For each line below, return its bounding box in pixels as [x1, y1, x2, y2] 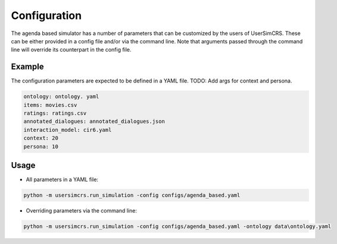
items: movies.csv [23, 102, 77, 108]
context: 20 [23, 135, 59, 142]
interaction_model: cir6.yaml [23, 126, 112, 133]
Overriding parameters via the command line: [26, 207, 137, 214]
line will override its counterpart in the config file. [11, 46, 132, 53]
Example [11, 62, 44, 72]
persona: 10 [23, 143, 59, 150]
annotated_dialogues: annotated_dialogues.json [23, 118, 165, 125]
